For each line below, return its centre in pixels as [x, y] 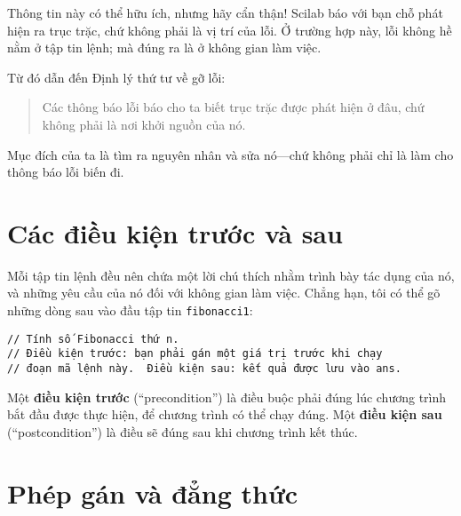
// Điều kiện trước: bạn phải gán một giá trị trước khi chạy [195, 354]
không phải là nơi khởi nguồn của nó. [144, 124]
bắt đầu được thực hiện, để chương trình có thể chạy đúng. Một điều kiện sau [225, 414]
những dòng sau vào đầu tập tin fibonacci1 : [130, 310]
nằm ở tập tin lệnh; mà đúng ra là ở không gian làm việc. [164, 48]
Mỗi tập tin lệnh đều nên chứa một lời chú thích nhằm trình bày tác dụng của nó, [231, 275]
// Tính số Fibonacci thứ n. [93, 339]
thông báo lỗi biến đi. [66, 172]
